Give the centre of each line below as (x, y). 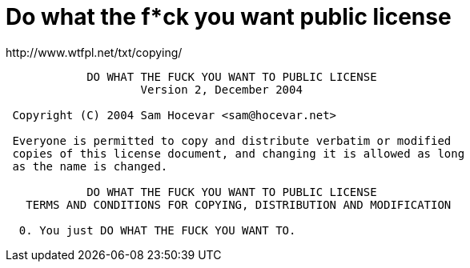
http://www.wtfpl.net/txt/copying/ (94, 52)
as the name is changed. (90, 166)
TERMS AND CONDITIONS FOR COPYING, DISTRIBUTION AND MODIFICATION (239, 204)
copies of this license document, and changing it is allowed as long (239, 153)
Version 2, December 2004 (221, 89)
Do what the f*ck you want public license (229, 17)
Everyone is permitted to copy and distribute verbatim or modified (232, 140)
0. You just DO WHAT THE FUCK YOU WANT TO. (157, 230)
